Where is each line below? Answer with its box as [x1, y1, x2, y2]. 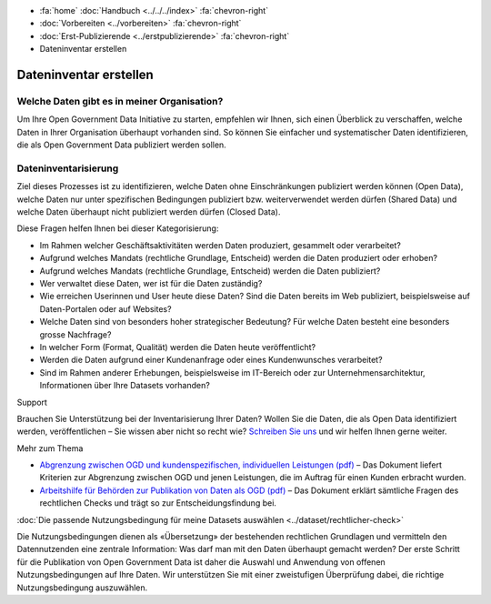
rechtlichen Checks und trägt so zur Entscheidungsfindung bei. [39, 498, 277, 508]
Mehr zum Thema [16, 442, 84, 454]
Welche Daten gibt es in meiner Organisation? [16, 95, 224, 107]
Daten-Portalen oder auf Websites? [39, 303, 172, 314]
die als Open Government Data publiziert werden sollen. [16, 139, 226, 150]
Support [16, 397, 47, 408]
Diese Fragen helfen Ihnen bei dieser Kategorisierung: [16, 223, 219, 234]
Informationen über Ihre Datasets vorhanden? [39, 380, 211, 391]
